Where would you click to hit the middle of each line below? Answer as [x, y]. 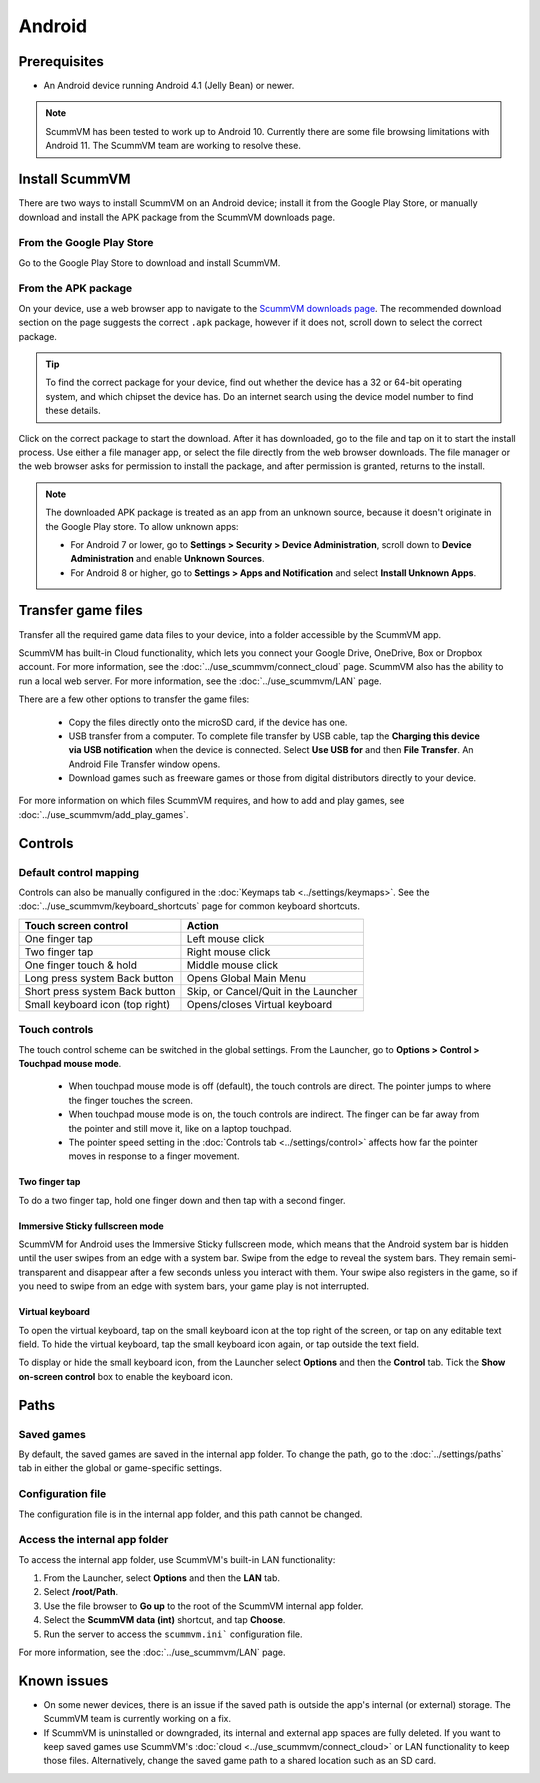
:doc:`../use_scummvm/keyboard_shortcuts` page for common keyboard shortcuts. [189, 906]
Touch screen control [76, 925]
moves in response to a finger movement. [154, 1156]
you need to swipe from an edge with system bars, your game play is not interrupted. [194, 1286]
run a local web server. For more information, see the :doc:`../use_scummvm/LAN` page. [200, 681]
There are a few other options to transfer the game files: [134, 699]
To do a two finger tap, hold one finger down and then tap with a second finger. [182, 1200]
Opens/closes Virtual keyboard [259, 1004]
